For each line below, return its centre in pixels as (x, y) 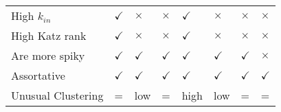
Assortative (38, 75)
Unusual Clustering (57, 95)
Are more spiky (48, 55)
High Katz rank (49, 35)
